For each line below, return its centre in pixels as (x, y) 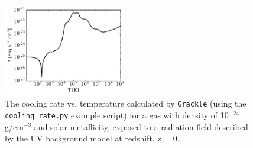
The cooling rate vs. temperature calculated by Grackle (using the (126, 103)
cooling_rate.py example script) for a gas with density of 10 (117, 115)
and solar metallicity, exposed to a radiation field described (141, 126)
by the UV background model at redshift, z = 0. (92, 138)
